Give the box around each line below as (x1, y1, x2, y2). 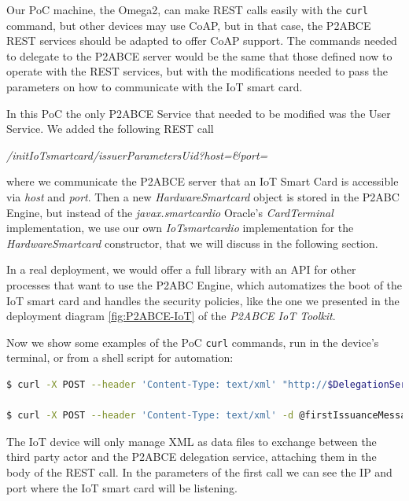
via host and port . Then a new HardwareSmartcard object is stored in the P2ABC (6, 189, 400, 204)
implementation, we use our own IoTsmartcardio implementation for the (6, 219, 354, 236)
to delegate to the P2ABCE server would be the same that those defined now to (6, 47, 392, 64)
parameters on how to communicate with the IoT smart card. (6, 79, 303, 95)
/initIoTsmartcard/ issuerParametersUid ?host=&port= (6, 146, 268, 163)
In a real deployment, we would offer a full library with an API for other (6, 261, 356, 278)
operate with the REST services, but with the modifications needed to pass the (6, 63, 389, 79)
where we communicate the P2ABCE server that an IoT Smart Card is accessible (6, 173, 399, 190)
